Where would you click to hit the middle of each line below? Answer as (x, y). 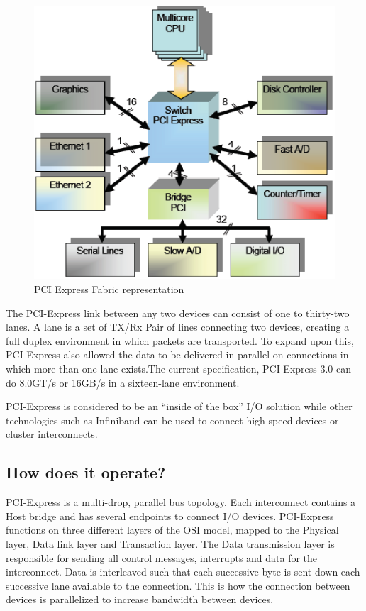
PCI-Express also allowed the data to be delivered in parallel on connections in (177, 354)
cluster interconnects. (52, 434)
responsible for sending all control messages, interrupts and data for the (162, 557)
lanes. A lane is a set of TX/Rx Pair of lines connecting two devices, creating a (178, 327)
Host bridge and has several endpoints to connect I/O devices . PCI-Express (170, 516)
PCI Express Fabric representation (109, 289)
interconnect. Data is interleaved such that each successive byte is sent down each (183, 572)
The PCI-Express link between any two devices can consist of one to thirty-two (178, 313)
